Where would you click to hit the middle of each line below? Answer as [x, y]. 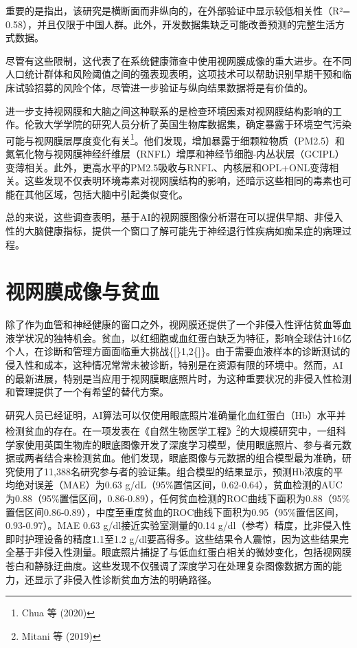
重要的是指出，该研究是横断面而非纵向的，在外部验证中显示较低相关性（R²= [178, 10]
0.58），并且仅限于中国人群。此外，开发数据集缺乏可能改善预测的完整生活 [170, 24]
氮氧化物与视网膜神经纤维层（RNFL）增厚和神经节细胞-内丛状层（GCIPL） [175, 153]
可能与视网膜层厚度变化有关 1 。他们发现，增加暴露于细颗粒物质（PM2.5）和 [175, 139]
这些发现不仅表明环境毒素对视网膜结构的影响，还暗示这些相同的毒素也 [183, 181]
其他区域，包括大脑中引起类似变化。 [106, 194]
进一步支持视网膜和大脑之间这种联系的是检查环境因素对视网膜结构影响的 [169, 110]
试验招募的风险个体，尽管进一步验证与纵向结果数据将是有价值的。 [164, 87]
